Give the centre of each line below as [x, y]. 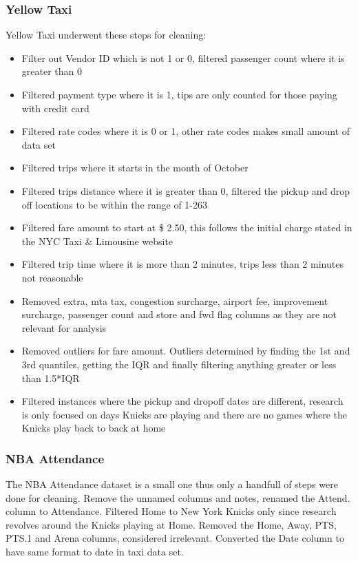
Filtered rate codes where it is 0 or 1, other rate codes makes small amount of [186, 131]
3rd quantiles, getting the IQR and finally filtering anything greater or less [179, 364]
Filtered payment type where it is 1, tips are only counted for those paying [179, 94]
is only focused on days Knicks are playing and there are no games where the [185, 414]
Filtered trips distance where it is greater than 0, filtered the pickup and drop [186, 190]
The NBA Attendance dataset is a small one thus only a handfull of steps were [172, 484]
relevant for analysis [64, 327]
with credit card [55, 108]
